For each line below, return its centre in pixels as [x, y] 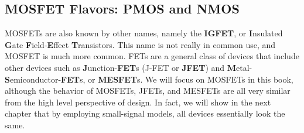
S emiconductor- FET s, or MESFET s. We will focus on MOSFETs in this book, [149, 79]
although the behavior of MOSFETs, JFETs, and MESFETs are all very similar [148, 91]
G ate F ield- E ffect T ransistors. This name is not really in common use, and [140, 44]
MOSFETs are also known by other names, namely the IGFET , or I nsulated [144, 33]
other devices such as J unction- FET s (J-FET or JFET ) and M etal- [129, 67]
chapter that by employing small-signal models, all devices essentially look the [145, 113]
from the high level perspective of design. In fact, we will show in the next [138, 102]
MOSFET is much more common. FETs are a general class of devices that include [152, 56]
